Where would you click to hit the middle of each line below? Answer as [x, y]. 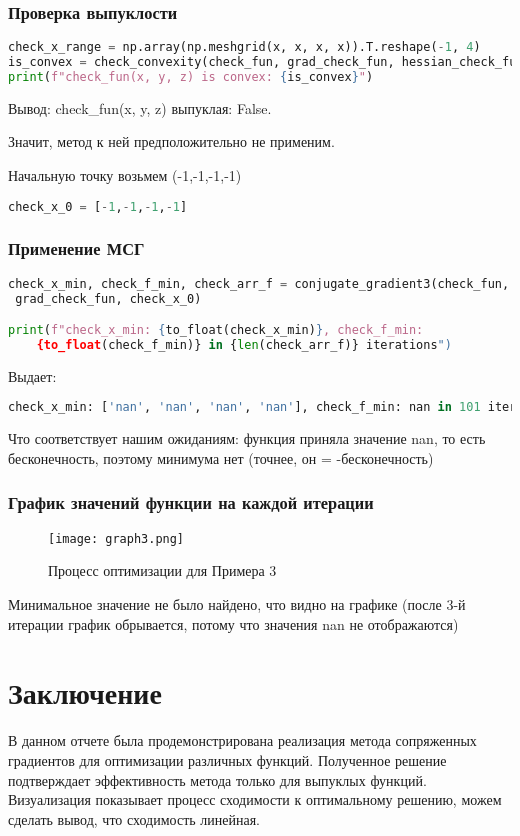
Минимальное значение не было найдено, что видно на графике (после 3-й [237, 604]
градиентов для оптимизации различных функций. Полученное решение [227, 759]
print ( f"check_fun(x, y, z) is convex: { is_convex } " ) [191, 76]
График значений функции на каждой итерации [191, 502]
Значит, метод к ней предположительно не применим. [171, 141]
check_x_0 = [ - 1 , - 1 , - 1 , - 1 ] [98, 206]
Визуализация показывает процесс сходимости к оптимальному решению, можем [255, 799]
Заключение [85, 692]
